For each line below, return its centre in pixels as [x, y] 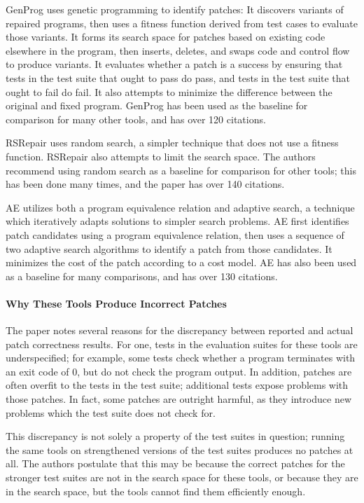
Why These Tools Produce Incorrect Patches [116, 303]
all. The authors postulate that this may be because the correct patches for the [175, 463]
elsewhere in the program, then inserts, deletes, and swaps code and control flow [178, 50]
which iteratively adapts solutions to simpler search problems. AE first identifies [177, 221]
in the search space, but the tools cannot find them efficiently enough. [156, 491]
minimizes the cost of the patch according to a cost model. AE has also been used [181, 262]
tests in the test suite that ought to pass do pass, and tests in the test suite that [178, 77]
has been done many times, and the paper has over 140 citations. [145, 184]
